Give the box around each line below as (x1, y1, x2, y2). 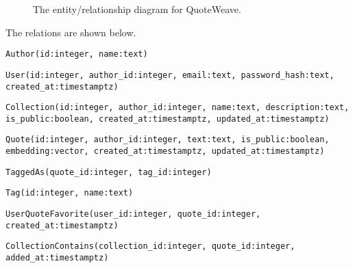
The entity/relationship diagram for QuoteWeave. (33, 2, 241, 16)
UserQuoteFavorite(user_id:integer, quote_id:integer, (5, 209, 261, 219)
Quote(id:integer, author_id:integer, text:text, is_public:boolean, (5, 135, 330, 145)
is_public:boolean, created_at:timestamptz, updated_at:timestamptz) (5, 113, 330, 124)
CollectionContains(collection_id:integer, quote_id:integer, (5, 241, 295, 252)
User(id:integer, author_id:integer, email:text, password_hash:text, (5, 70, 334, 80)
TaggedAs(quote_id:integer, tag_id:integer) (5, 167, 212, 177)
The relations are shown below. (5, 25, 136, 39)
